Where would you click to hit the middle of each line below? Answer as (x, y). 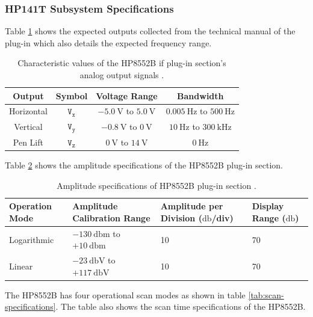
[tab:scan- (266, 294)
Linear (21, 266)
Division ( (181, 217)
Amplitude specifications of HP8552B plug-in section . (156, 185)
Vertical (28, 127)
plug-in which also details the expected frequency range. (108, 42)
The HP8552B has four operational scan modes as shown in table (125, 294)
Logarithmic (32, 239)
